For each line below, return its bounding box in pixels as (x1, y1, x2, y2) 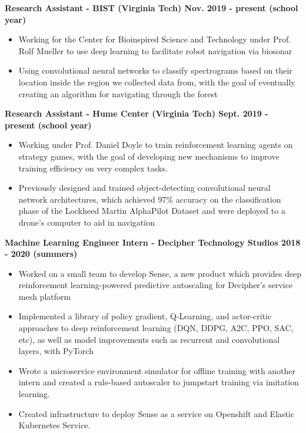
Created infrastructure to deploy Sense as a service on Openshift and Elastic (18, 407, 295, 419)
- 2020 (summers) (5, 247, 78, 260)
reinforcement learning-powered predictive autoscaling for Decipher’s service (18, 279, 292, 291)
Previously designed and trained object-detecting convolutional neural (18, 181, 271, 194)
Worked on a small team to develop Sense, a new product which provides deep (18, 267, 302, 279)
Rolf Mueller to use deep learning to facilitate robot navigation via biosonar (18, 44, 292, 57)
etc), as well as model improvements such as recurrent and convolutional (18, 333, 280, 345)
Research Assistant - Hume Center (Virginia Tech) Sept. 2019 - (5, 107, 268, 120)
